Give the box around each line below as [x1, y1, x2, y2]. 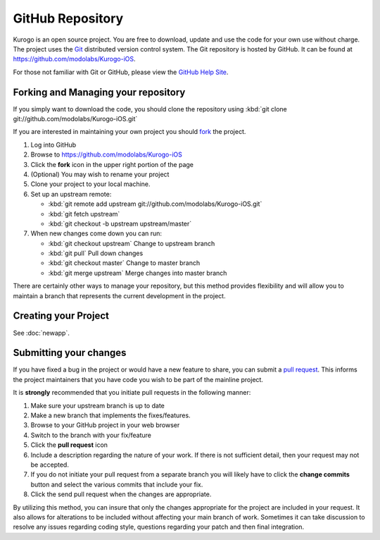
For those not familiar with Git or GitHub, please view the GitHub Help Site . [13, 68, 229, 76]
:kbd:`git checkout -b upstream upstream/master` [48, 219, 192, 228]
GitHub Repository [13, 11, 124, 26]
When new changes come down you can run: [30, 229, 162, 238]
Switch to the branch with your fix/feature [30, 431, 151, 439]
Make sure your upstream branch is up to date [30, 401, 165, 410]
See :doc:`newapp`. [13, 329, 70, 337]
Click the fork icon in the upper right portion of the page [30, 160, 194, 168]
